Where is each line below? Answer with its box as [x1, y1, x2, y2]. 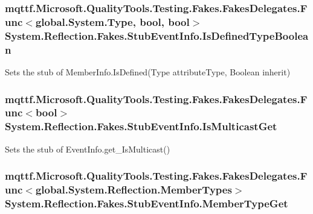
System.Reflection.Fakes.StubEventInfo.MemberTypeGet [5, 196, 288, 210]
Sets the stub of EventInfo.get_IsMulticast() [5, 142, 170, 155]
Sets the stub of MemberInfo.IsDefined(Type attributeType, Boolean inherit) [5, 65, 291, 78]
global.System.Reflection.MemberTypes [35, 182, 232, 197]
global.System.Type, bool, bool [35, 14, 190, 29]
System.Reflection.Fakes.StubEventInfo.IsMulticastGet [5, 119, 277, 134]
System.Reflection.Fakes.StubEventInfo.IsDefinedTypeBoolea [5, 28, 309, 43]
